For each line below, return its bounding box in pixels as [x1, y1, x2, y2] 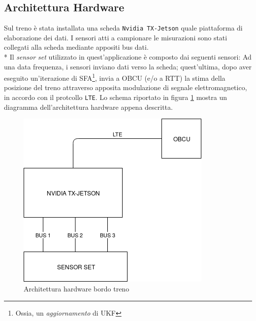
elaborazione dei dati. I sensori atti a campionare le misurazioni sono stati [4, 32, 227, 42]
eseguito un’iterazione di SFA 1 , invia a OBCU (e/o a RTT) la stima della [4, 71, 225, 83]
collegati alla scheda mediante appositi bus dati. [4, 42, 149, 52]
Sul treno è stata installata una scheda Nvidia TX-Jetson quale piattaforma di [4, 23, 243, 33]
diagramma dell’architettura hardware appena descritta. [4, 101, 173, 112]
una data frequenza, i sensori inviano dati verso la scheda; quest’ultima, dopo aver [4, 61, 252, 71]
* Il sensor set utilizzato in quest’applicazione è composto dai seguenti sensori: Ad [4, 52, 252, 62]
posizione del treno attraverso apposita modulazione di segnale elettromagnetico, [4, 82, 247, 93]
